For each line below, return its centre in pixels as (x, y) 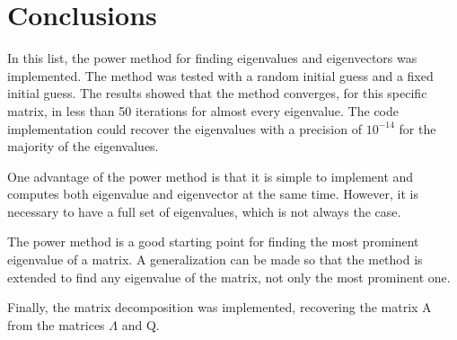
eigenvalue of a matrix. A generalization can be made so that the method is (215, 259)
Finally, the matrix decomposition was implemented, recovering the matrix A (220, 307)
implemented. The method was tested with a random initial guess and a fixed (220, 75)
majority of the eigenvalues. (83, 146)
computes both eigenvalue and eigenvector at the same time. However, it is (213, 194)
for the (417, 128)
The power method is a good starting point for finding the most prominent (213, 242)
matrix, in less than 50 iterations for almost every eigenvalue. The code (203, 110)
